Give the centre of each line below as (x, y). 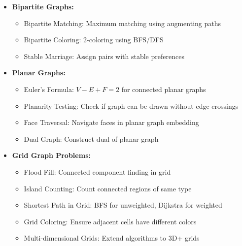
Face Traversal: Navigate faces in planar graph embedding (111, 122)
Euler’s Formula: (49, 89)
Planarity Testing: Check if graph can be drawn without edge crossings (131, 106)
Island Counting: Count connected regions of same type (108, 188)
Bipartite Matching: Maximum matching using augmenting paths (122, 23)
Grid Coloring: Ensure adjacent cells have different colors (110, 221)
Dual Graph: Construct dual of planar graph (91, 138)
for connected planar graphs (164, 89)
